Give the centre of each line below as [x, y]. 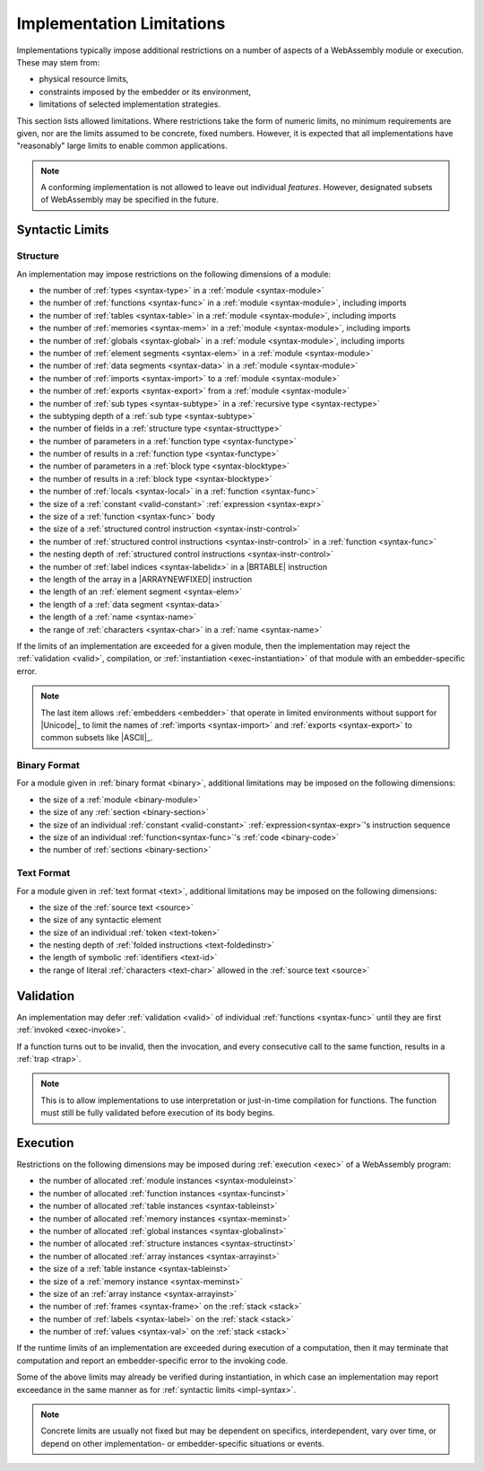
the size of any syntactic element [100, 920]
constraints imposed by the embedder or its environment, [145, 92]
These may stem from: [58, 62]
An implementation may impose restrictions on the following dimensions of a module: [174, 274]
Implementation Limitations [121, 23]
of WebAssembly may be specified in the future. [130, 200]
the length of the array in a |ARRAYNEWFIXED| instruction [146, 579]
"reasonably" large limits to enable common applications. [122, 146]
